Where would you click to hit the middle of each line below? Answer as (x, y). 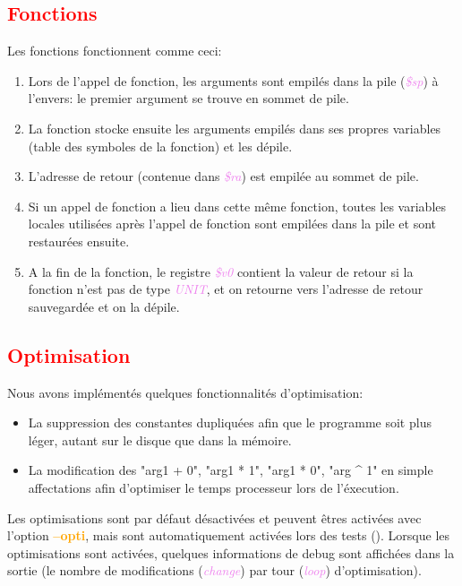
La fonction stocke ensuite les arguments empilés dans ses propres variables (235, 128)
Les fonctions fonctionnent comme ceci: (115, 51)
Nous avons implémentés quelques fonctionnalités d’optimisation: (185, 392)
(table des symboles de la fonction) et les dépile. (160, 146)
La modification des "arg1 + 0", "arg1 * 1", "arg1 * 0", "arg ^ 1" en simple (231, 470)
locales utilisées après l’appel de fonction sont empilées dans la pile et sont (232, 224)
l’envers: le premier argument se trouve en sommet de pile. (188, 98)
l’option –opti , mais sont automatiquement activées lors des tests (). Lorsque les (229, 535)
